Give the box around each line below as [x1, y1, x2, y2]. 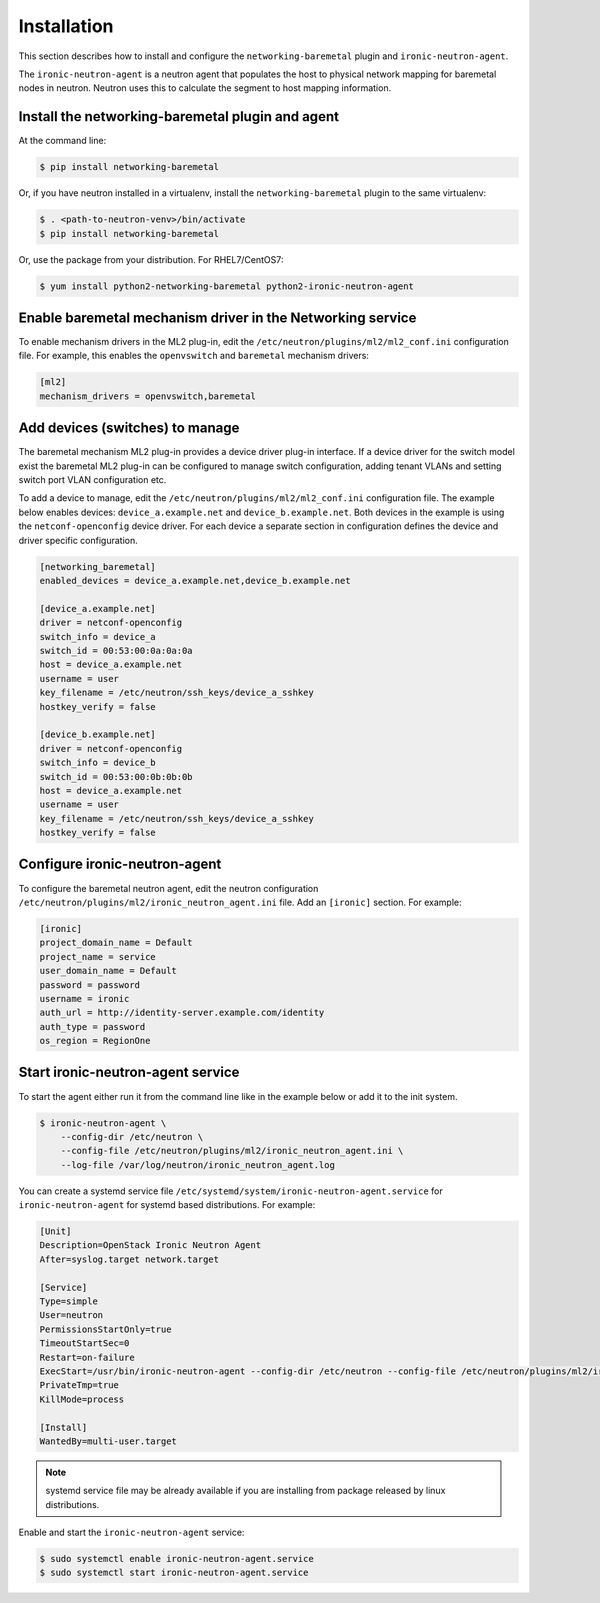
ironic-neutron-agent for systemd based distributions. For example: [18, 1199, 316, 1211]
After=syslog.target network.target [39, 1253, 220, 1265]
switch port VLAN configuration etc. [18, 474, 167, 486]
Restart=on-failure [39, 1351, 135, 1363]
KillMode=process [39, 1393, 125, 1405]
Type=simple [39, 1296, 99, 1307]
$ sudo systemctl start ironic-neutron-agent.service [39, 1567, 309, 1579]
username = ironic [39, 993, 130, 1004]
